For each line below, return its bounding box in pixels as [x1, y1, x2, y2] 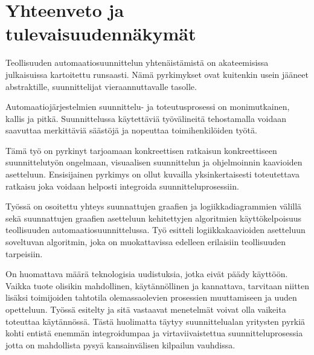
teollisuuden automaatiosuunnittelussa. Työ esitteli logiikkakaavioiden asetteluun [5, 223, 306, 236]
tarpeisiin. [5, 247, 43, 260]
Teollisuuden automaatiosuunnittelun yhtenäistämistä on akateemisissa [5, 56, 269, 69]
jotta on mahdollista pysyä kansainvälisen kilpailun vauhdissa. [5, 338, 235, 351]
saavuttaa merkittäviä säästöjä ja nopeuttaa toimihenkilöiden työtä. [5, 124, 257, 136]
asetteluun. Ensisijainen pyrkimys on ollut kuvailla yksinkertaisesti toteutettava [5, 168, 300, 181]
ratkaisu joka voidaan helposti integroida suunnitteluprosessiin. [5, 179, 239, 192]
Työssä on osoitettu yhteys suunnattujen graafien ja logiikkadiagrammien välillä [5, 200, 302, 213]
